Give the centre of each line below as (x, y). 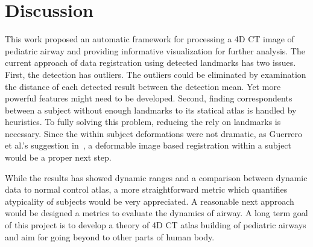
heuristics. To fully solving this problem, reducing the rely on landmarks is (143, 122)
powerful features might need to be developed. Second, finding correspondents (149, 98)
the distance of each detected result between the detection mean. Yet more (143, 86)
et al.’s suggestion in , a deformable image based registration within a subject (148, 145)
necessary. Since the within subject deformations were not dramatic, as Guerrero (154, 133)
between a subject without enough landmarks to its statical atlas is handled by (151, 110)
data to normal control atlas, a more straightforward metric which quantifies (146, 189)
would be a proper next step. (58, 157)
